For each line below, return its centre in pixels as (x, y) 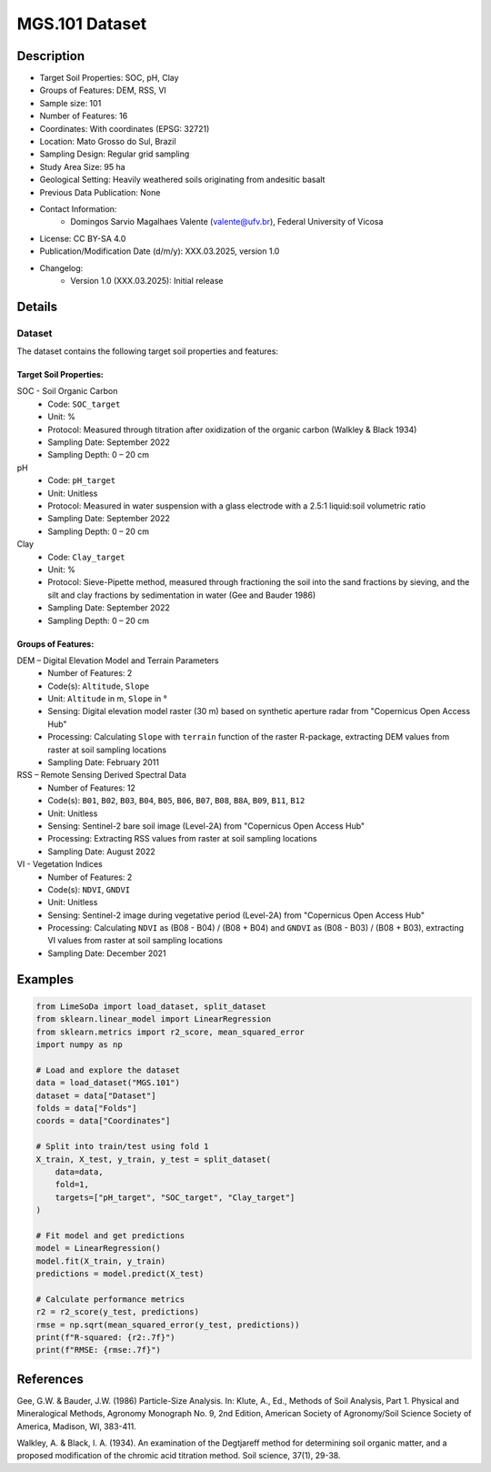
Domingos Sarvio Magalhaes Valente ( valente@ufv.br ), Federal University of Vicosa (227, 222)
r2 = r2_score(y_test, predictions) (118, 1312)
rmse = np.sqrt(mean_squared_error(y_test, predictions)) (168, 1325)
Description (51, 56)
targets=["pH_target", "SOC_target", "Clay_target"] (175, 1197)
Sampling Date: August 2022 (101, 852)
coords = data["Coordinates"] (103, 1121)
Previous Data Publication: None (100, 192)
